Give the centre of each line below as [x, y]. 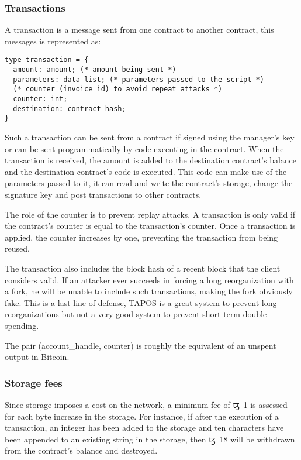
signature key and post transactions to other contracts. [103, 194]
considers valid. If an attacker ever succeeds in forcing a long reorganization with [149, 279]
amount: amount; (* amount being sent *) [95, 70]
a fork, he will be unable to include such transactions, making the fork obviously [149, 291]
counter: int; [40, 99]
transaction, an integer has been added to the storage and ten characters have [144, 428]
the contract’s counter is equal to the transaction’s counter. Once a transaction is [150, 226]
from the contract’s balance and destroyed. [81, 450]
